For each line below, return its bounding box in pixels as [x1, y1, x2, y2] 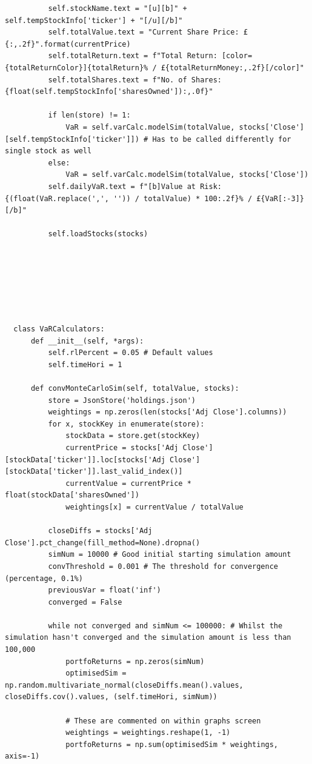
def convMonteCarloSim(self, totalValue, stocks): [30, 384, 239, 393]
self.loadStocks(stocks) [48, 230, 148, 239]
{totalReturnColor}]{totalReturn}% [5, 63, 148, 72]
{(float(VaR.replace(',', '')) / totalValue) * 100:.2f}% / [5, 194, 253, 203]
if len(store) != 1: [48, 111, 131, 120]
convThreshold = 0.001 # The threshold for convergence [48, 562, 279, 571]
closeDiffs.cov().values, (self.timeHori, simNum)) [5, 693, 217, 702]
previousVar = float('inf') [48, 586, 161, 595]
